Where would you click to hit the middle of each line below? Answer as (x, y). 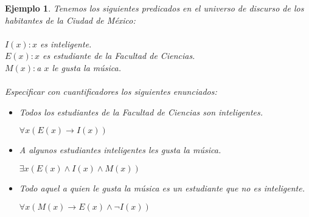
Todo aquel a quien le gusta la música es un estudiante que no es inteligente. (162, 188)
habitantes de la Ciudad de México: (70, 20)
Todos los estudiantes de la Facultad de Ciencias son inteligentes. (141, 112)
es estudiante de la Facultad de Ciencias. (119, 56)
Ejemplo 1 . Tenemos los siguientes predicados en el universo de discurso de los (154, 8)
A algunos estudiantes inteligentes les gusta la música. (120, 150)
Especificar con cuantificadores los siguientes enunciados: (111, 91)
